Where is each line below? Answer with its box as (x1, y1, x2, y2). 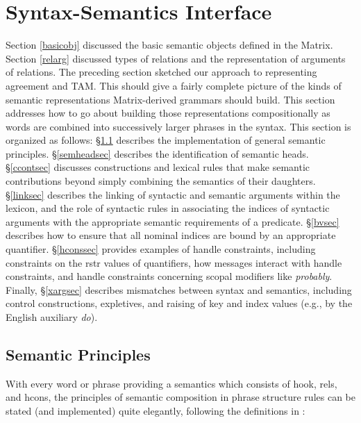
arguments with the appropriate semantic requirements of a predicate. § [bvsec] (6, 214, 339, 229)
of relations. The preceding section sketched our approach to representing (6, 65, 317, 79)
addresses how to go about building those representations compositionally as (6, 106, 330, 120)
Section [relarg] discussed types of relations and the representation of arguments (6, 51, 346, 65)
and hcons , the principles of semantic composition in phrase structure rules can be (6, 390, 355, 404)
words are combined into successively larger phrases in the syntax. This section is (6, 119, 351, 133)
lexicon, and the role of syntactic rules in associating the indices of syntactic (6, 201, 330, 215)
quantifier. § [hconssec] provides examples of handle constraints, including (6, 242, 316, 256)
